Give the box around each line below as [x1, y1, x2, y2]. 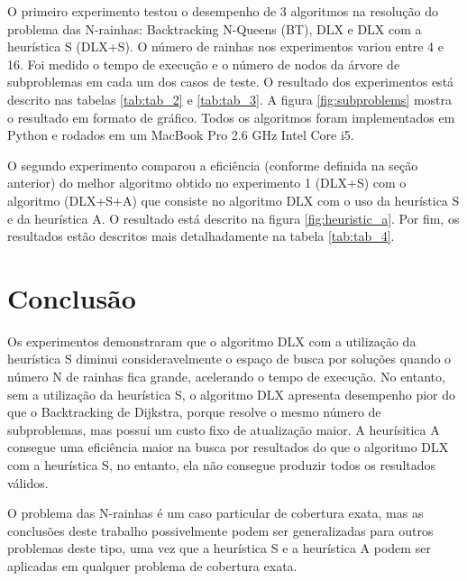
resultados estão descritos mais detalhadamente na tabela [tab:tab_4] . [7, 226, 395, 245]
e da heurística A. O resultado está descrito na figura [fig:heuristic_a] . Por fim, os [7, 208, 460, 227]
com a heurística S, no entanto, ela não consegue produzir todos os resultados [7, 456, 436, 474]
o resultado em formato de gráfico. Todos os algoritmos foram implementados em [7, 107, 455, 126]
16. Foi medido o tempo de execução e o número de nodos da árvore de [7, 54, 400, 73]
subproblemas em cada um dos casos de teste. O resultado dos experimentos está [7, 72, 454, 91]
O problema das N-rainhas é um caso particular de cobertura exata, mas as [7, 503, 424, 522]
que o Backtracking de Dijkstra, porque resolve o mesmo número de [7, 402, 381, 421]
